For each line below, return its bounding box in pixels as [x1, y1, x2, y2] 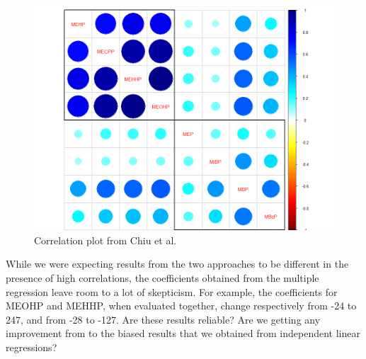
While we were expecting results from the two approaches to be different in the [6, 256, 349, 271]
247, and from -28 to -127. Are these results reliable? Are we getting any [6, 312, 321, 326]
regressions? [6, 339, 57, 354]
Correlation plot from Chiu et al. [34, 232, 177, 247]
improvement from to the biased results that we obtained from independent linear [6, 326, 360, 341]
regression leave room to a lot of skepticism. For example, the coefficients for [6, 284, 338, 299]
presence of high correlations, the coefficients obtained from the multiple [6, 270, 319, 285]
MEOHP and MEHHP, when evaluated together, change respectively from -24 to [6, 298, 357, 313]
